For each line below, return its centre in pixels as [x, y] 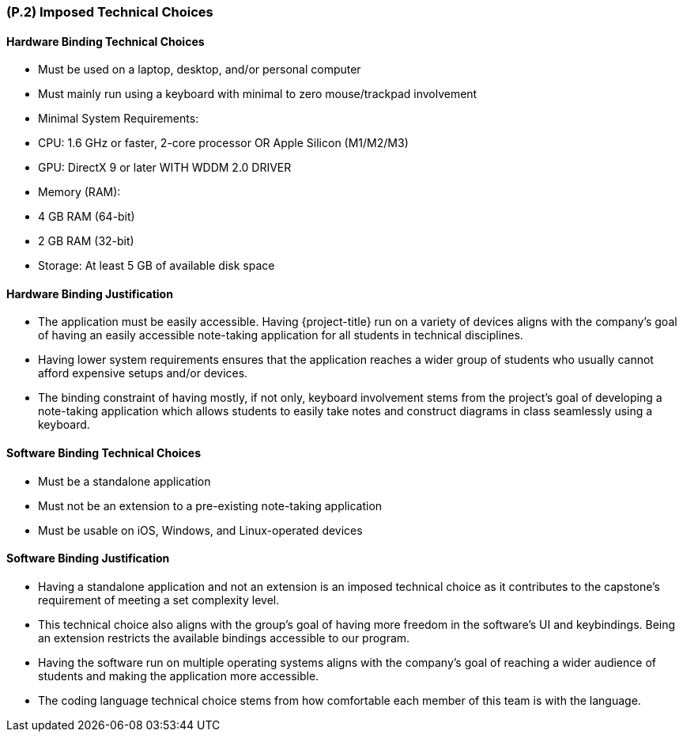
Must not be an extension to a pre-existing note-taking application [210, 505]
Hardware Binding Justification [90, 293]
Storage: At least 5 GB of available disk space [157, 266]
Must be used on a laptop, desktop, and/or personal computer [200, 70]
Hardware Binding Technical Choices [106, 41]
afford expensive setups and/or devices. [143, 373]
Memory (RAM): [79, 192]
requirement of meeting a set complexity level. [159, 600]
